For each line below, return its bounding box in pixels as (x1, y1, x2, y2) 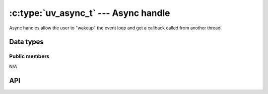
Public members (9, 53, 50, 60)
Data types (9, 38, 44, 46)
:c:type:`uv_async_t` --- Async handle (9, 7, 170, 18)
